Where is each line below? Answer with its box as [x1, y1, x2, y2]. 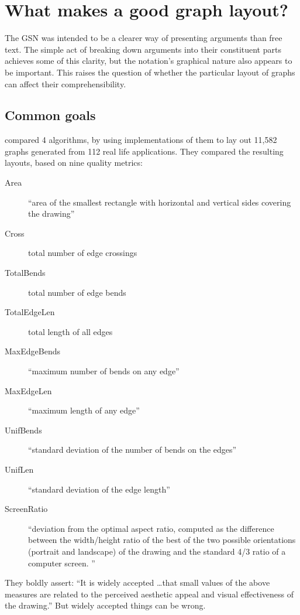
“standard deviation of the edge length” [28, 483, 170, 495]
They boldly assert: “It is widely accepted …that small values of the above [5, 576, 270, 589]
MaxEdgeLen [5, 384, 52, 397]
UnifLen [5, 463, 34, 475]
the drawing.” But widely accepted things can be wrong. [5, 599, 206, 611]
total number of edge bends [28, 286, 126, 298]
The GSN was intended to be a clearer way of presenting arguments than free [5, 32, 282, 44]
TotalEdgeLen [5, 306, 55, 318]
